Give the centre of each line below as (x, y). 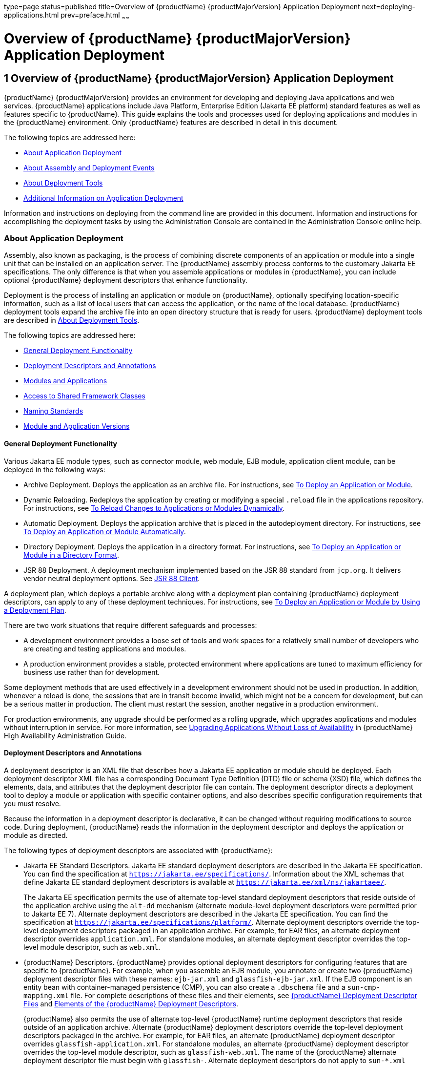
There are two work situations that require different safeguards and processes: (131, 625)
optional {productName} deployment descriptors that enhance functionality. (126, 280)
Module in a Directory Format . (71, 555)
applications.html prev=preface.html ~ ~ (67, 16)
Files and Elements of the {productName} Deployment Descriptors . (131, 1003)
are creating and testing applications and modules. (105, 648)
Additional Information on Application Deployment (103, 198)
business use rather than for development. (92, 672)
